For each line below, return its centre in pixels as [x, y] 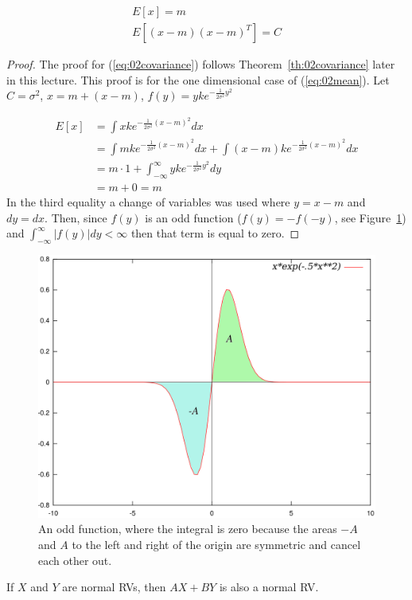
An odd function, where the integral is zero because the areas [188, 529]
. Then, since [76, 217]
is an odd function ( [193, 217]
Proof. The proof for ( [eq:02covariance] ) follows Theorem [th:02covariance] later [201, 64]
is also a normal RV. [269, 587]
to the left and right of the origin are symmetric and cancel [216, 545]
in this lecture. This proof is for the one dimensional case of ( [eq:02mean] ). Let [198, 79]
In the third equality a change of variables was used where [148, 202]
